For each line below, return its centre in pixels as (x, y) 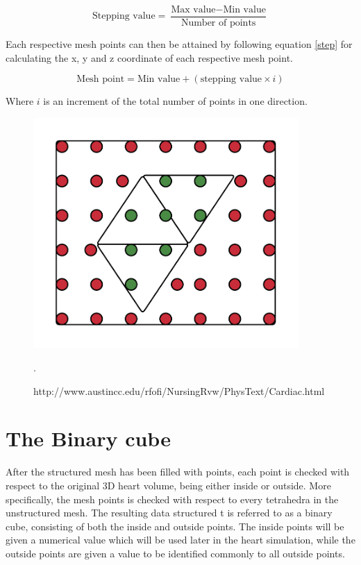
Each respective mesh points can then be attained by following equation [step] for (179, 44)
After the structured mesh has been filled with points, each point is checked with (178, 472)
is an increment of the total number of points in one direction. (175, 101)
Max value (193, 10)
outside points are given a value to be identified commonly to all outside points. (175, 553)
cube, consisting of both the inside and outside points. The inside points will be (175, 526)
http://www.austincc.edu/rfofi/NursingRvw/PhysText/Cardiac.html (179, 390)
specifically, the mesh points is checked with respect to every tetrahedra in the (172, 499)
